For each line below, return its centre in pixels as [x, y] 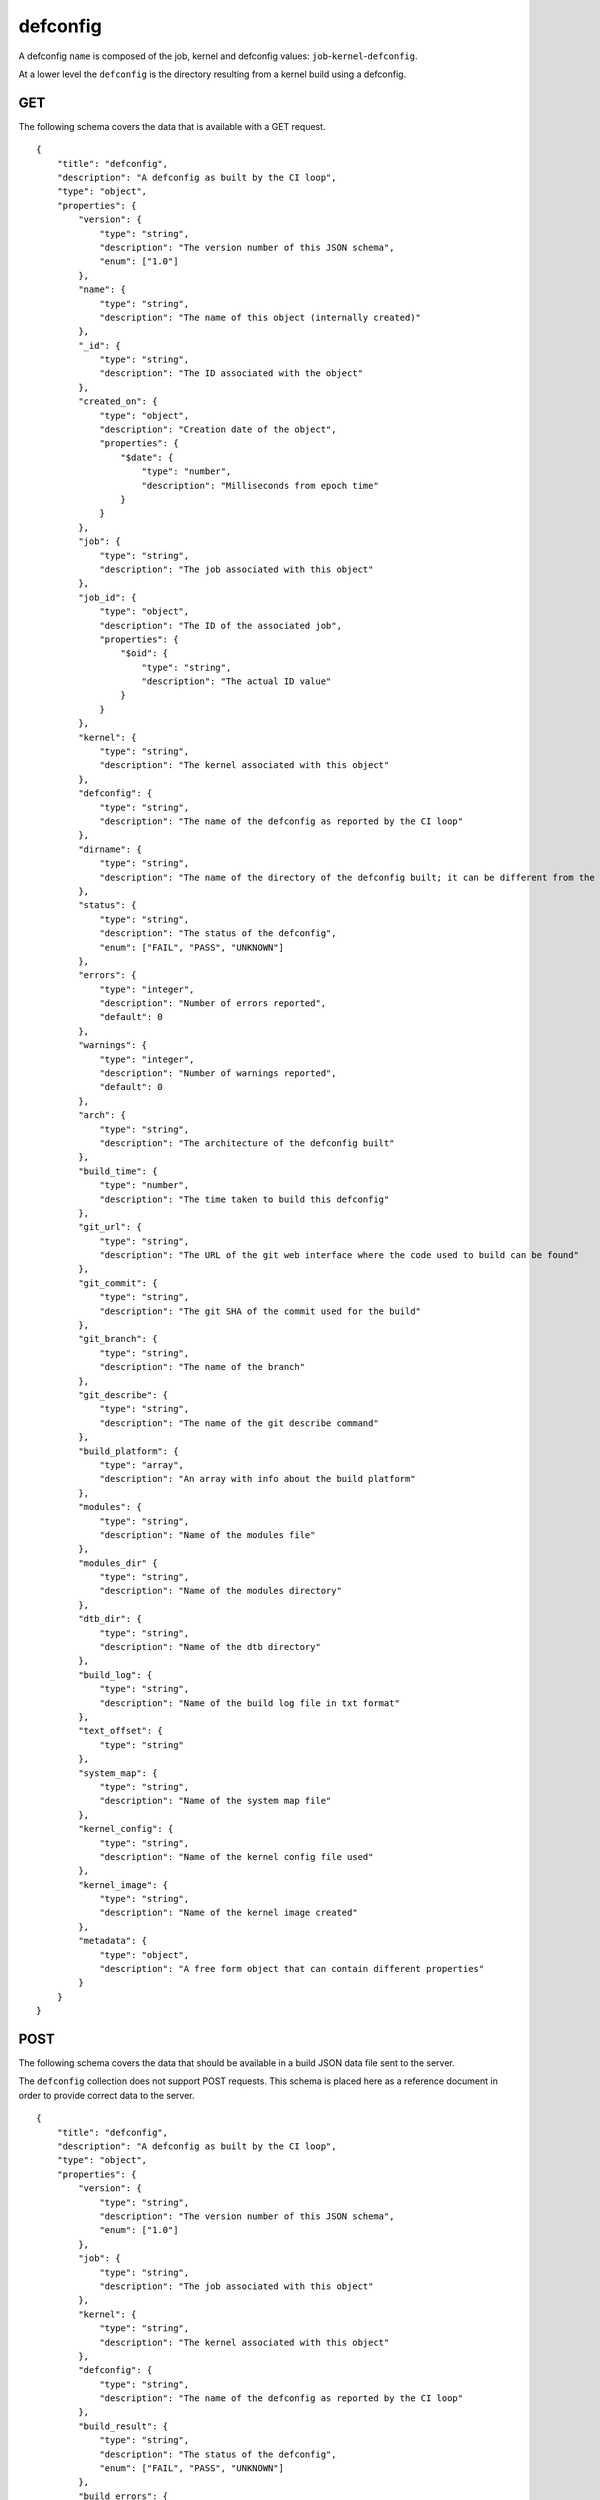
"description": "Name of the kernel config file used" [236, 1856]
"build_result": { [123, 2426]
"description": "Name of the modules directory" [220, 1591]
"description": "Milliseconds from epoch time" [260, 485]
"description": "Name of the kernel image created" [229, 1913]
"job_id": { [107, 597]
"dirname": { [110, 849]
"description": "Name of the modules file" [207, 1534]
